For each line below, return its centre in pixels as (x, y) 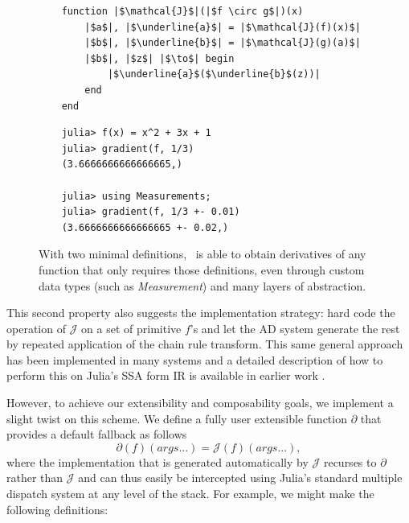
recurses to (350, 461)
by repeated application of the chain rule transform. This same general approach (205, 344)
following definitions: (57, 509)
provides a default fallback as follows (97, 434)
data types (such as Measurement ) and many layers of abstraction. (202, 285)
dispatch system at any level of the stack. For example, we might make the (190, 494)
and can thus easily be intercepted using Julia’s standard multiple (240, 478)
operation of (36, 328)
